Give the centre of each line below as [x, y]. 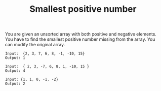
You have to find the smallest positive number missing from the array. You [80, 39]
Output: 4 [15, 71]
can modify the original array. [35, 45]
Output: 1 [15, 58]
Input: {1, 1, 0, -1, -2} [32, 80]
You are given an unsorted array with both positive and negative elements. [81, 34]
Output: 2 [15, 84]
